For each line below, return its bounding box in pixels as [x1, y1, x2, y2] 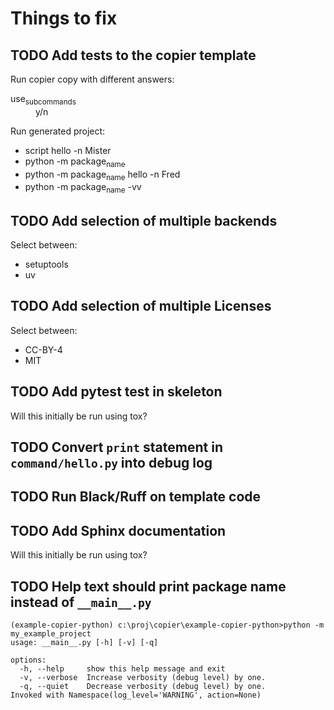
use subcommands [10, 93, 77, 107]
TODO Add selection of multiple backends [10, 212, 278, 229]
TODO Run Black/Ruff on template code [10, 488, 262, 506]
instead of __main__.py [10, 593, 152, 611]
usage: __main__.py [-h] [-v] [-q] [10, 638, 159, 648]
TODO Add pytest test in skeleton [10, 383, 223, 401]
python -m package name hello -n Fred [24, 168, 181, 182]
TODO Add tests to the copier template [10, 47, 257, 64]
